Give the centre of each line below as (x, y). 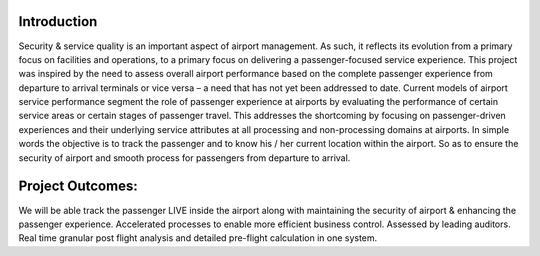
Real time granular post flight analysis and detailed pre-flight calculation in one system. (198, 238)
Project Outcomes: (78, 186)
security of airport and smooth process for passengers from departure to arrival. (184, 157)
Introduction (58, 21)
